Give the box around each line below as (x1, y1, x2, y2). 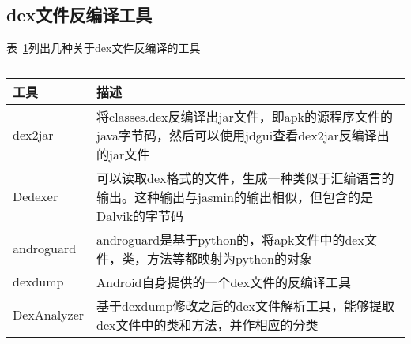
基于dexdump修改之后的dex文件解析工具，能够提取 (96, 296, 394, 315)
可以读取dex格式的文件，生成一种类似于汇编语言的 (96, 168, 394, 187)
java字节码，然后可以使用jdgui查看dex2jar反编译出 (96, 125, 390, 144)
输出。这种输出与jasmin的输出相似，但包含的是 (96, 187, 373, 206)
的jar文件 (96, 144, 150, 163)
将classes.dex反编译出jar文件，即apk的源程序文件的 (96, 107, 394, 125)
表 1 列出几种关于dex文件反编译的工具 (6, 39, 201, 56)
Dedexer (13, 187, 58, 206)
